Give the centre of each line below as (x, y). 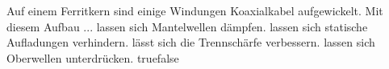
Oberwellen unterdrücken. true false (93, 57)
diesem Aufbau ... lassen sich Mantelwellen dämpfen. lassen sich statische (187, 26)
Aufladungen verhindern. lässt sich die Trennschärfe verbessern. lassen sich (191, 42)
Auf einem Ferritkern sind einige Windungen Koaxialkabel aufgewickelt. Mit (195, 10)
